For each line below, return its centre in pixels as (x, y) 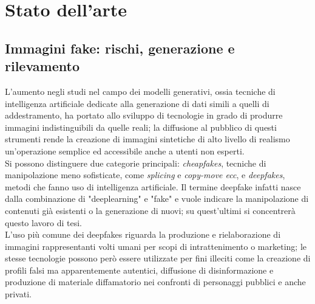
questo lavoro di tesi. (43, 222)
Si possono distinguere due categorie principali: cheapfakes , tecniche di (136, 163)
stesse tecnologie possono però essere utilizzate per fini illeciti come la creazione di (158, 258)
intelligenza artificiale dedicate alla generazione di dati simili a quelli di (137, 103)
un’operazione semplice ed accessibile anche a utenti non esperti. (125, 150)
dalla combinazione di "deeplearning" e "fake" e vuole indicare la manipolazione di (157, 199)
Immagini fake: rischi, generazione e (120, 48)
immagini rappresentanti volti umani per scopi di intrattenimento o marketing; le (156, 246)
